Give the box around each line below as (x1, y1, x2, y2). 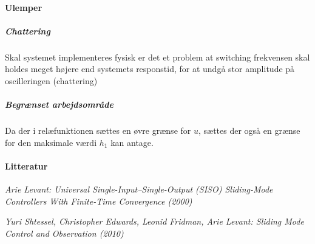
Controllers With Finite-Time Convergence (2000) (5, 194, 192, 207)
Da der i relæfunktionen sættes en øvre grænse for (5, 124, 191, 137)
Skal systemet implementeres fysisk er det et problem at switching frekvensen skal (5, 50, 310, 63)
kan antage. (110, 136, 154, 148)
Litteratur (5, 159, 48, 172)
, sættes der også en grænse (198, 124, 300, 137)
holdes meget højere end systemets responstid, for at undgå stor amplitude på (5, 62, 295, 75)
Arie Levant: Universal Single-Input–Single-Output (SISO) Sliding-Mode (5, 183, 273, 196)
